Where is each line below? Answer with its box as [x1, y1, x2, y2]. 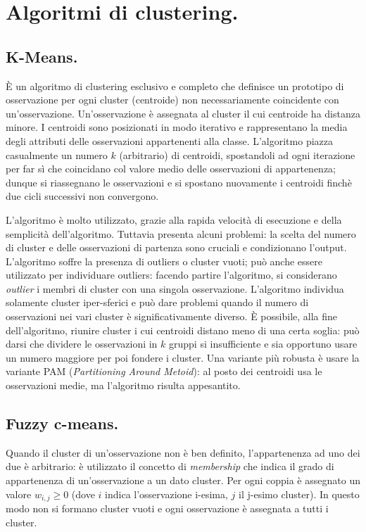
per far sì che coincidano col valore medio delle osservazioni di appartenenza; [6, 161, 336, 176]
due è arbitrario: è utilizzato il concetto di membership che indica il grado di [6, 459, 334, 474]
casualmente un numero [6, 147, 108, 162]
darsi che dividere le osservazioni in [6, 336, 158, 351]
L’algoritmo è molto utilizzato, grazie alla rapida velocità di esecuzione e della [6, 212, 342, 227]
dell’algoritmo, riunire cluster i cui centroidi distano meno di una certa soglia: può [6, 322, 360, 337]
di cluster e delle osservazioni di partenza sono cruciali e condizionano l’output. [6, 240, 347, 255]
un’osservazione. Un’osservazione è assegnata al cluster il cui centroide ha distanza [6, 106, 360, 120]
